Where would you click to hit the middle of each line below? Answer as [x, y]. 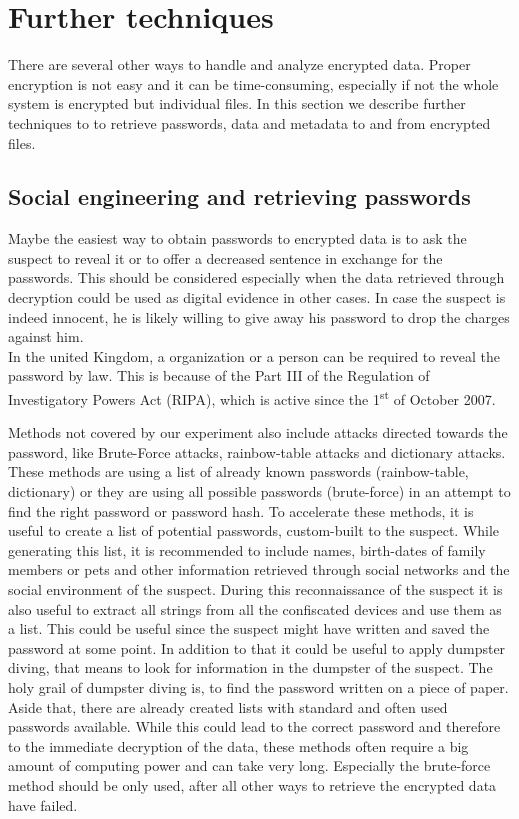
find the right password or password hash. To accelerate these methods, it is [241, 510]
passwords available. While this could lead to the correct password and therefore [254, 726]
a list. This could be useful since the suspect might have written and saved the [249, 628]
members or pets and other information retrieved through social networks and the [259, 569]
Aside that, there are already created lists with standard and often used [228, 706]
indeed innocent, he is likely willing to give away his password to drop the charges [259, 316]
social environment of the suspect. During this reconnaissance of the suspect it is [255, 589]
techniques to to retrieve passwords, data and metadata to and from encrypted [249, 122]
